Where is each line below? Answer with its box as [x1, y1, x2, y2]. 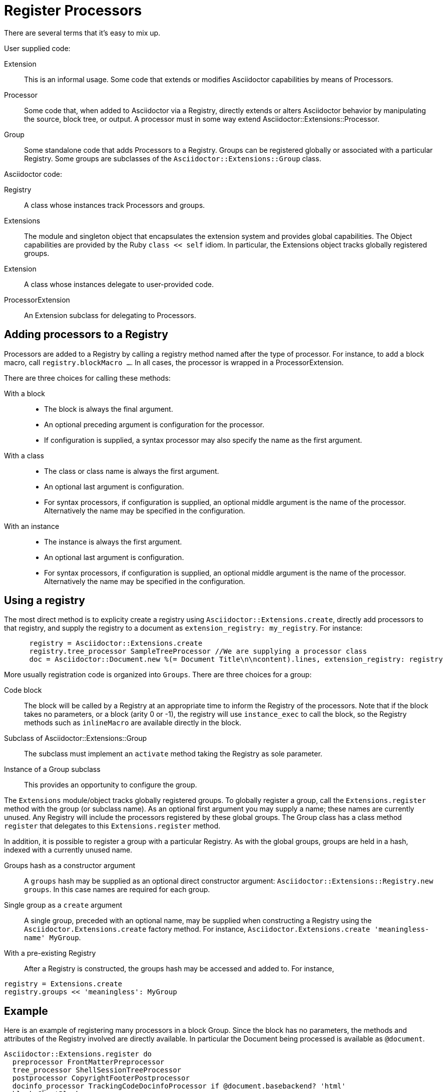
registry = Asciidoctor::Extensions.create [29, 639, 203, 648]
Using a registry [4, 594, 85, 607]
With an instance [4, 521, 60, 530]
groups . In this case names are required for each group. [24, 885, 210, 894]
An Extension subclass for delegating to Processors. [24, 311, 196, 320]
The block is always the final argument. [44, 404, 173, 413]
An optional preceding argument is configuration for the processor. [44, 420, 264, 429]
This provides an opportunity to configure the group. [24, 780, 197, 789]
